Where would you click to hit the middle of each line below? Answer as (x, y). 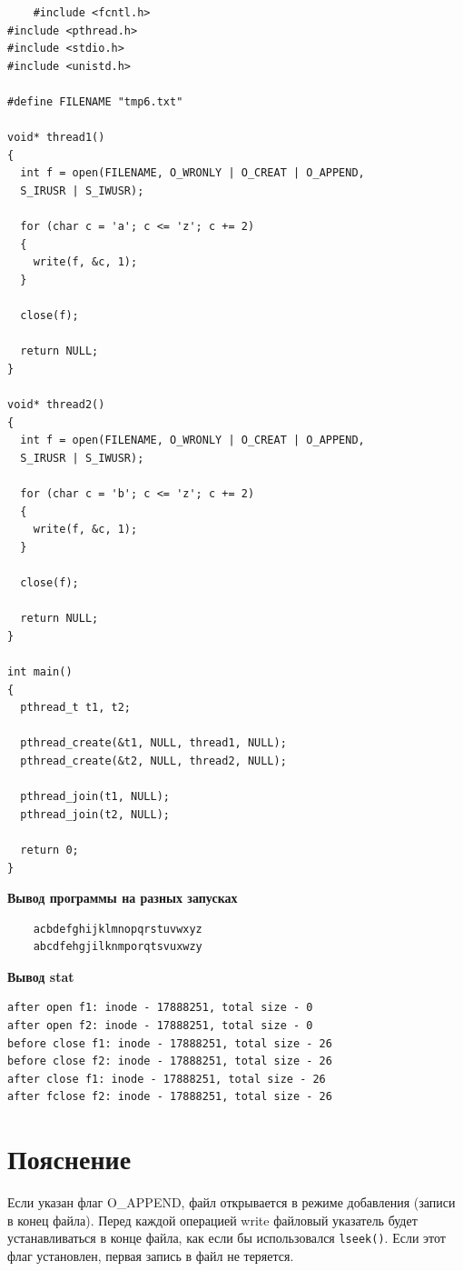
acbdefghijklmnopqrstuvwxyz (118, 929)
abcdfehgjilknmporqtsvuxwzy (118, 947)
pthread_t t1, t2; (76, 708)
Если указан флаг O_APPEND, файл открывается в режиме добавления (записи (231, 1202)
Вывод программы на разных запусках (123, 898)
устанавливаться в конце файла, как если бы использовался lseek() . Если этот (227, 1238)
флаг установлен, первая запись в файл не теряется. (151, 1256)
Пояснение (69, 1159)
